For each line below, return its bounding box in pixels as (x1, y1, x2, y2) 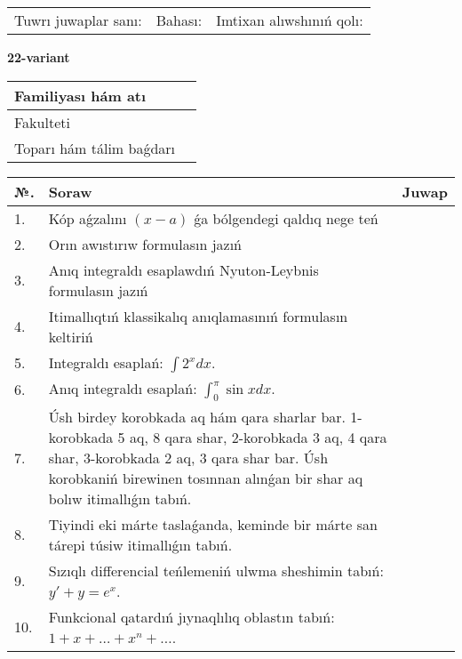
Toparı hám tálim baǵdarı (14, 137, 176, 158)
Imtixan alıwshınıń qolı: (216, 10, 363, 30)
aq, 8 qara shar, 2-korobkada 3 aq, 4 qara (129, 426, 387, 447)
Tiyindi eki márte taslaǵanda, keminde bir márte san (48, 513, 378, 534)
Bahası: (155, 10, 203, 30)
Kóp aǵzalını (48, 207, 127, 229)
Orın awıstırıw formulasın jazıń (48, 233, 242, 254)
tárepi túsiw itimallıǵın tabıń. (48, 534, 233, 555)
